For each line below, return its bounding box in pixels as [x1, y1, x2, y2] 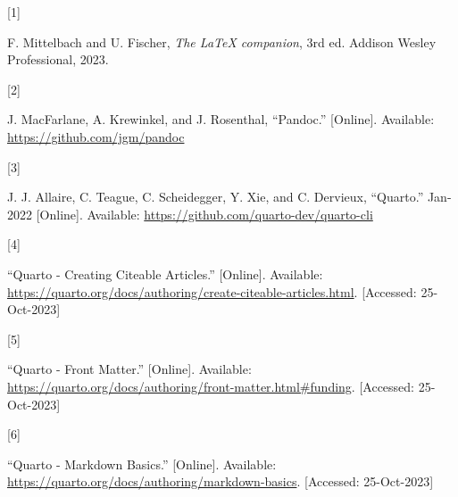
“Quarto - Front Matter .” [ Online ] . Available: [7, 360, 252, 378]
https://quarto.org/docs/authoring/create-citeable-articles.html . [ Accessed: [7, 282, 417, 301]
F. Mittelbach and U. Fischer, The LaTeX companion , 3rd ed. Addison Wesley [7, 32, 437, 51]
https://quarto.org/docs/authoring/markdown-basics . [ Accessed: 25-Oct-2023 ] [7, 472, 434, 491]
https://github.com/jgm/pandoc [7, 127, 185, 145]
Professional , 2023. [7, 50, 109, 69]
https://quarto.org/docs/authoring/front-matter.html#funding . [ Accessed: [7, 377, 414, 395]
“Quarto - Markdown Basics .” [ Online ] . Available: [7, 454, 277, 473]
